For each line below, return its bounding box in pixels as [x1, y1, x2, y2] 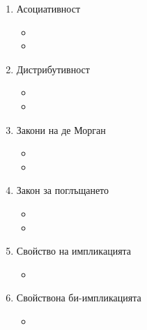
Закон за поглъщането [16, 183, 109, 197]
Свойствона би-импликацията [16, 290, 141, 305]
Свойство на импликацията [16, 243, 132, 258]
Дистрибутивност [16, 61, 90, 76]
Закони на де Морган [16, 122, 106, 137]
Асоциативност [16, 1, 81, 15]
